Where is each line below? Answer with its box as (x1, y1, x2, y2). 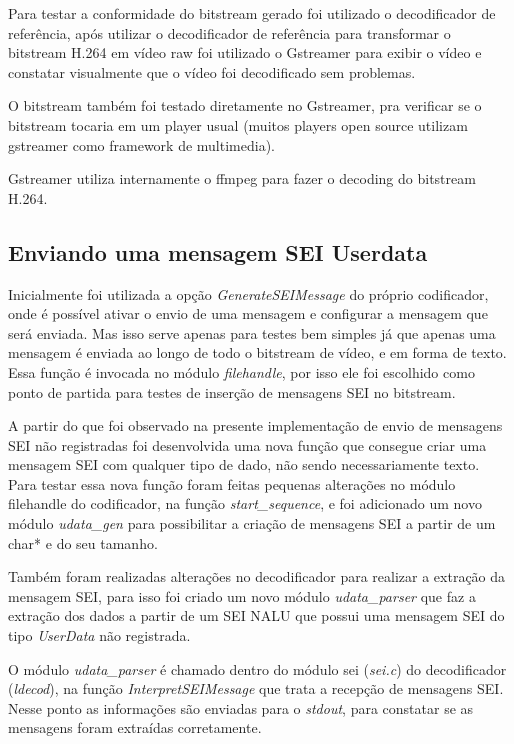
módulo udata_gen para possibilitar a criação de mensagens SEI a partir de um (8, 513, 496, 534)
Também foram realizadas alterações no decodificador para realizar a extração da (8, 566, 506, 587)
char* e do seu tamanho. (8, 532, 158, 553)
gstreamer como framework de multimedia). (8, 134, 275, 155)
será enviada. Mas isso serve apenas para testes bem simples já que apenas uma (8, 322, 496, 343)
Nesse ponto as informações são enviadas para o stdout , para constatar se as (8, 697, 474, 718)
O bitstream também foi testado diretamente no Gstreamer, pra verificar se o (8, 95, 482, 116)
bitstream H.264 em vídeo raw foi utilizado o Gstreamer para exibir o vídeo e (8, 42, 482, 63)
